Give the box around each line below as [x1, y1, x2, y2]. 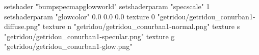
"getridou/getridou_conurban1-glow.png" [4, 41, 133, 51]
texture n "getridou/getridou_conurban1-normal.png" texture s [42, 21, 240, 32]
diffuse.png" [4, 21, 41, 32]
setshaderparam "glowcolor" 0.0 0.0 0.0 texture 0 [4, 11, 155, 21]
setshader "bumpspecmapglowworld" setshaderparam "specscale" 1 [4, 1, 210, 11]
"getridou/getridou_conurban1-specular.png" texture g [4, 31, 175, 41]
